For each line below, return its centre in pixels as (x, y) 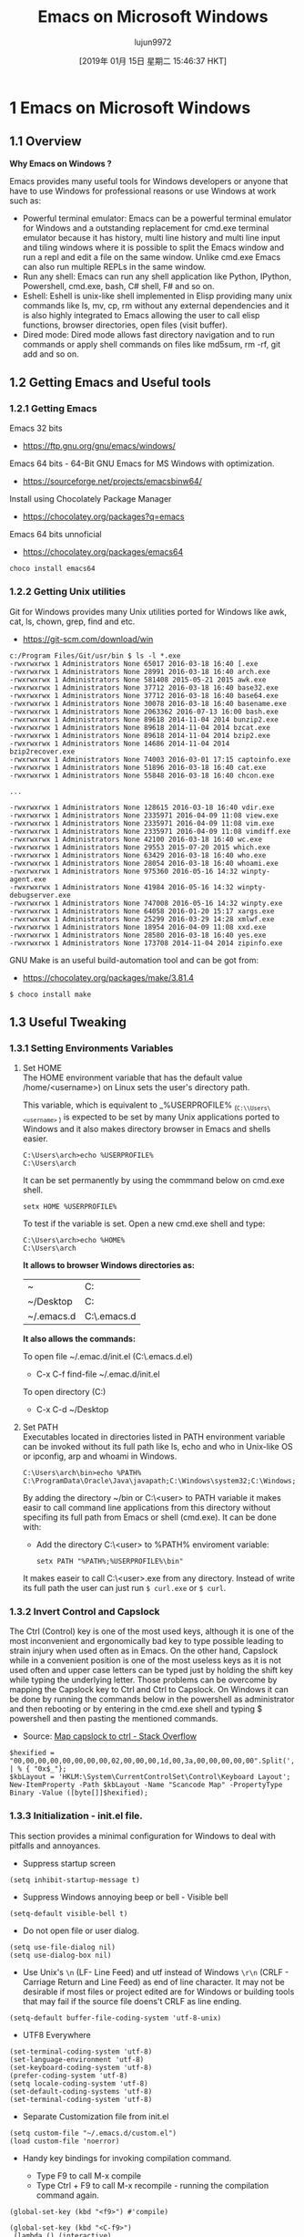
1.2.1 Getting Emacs (53, 409)
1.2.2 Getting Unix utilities (67, 592)
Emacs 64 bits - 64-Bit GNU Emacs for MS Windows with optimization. (142, 463)
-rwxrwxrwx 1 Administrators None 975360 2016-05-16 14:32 (124, 871)
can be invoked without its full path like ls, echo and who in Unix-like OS (157, 1447)
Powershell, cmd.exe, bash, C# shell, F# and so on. (119, 286)
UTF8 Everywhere (56, 2034)
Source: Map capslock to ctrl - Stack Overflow (110, 1736)
